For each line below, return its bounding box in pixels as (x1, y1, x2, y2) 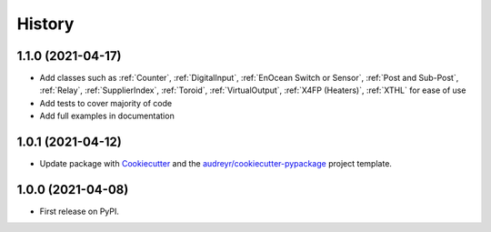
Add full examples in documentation (39, 110, 175, 122)
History (16, 14, 75, 34)
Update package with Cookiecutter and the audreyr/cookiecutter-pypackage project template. (39, 158, 393, 169)
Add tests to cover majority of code (39, 97, 173, 108)
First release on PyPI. (39, 206, 120, 217)
